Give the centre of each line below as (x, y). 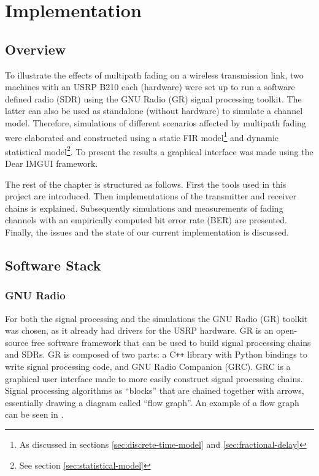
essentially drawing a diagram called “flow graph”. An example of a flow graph (152, 402)
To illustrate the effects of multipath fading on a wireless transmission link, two (154, 75)
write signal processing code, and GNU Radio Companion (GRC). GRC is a (148, 367)
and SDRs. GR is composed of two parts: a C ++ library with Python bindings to (156, 354)
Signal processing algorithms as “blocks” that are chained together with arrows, (155, 390)
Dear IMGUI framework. (52, 163)
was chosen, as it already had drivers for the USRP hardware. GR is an (139, 330)
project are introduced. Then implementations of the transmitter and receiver (151, 196)
